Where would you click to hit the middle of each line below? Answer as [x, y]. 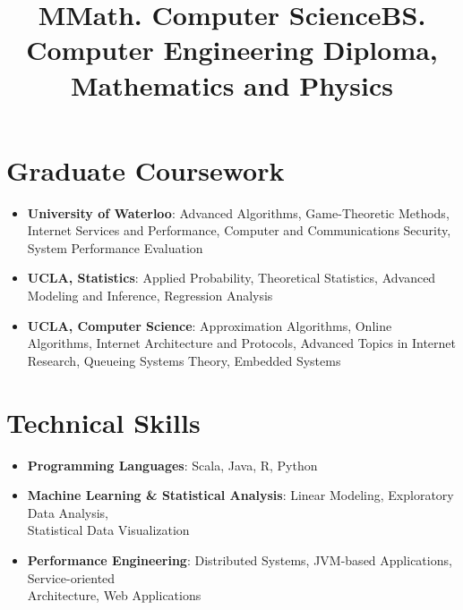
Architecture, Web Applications [114, 595]
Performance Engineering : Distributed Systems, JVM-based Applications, [240, 559]
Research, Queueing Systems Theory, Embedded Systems [184, 360]
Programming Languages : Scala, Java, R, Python [172, 465]
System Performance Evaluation [115, 247]
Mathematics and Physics [232, 85]
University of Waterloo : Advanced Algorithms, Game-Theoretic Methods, [238, 212]
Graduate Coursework [146, 169]
